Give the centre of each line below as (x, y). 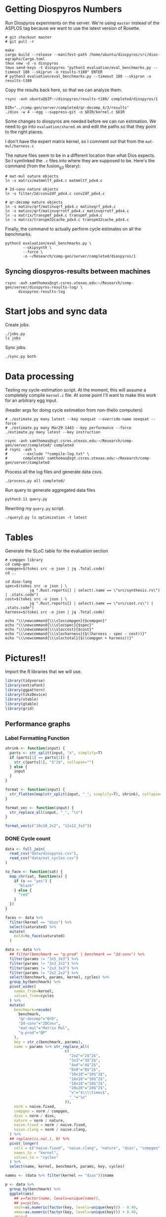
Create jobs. (18, 325)
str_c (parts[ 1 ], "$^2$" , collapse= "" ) (54, 762)
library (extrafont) (25, 685)
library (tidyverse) (25, 681)
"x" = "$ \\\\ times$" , (89, 1093)
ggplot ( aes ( (22, 1194)
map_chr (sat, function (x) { (39, 876)
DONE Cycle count (28, 839)
